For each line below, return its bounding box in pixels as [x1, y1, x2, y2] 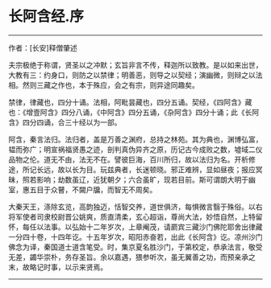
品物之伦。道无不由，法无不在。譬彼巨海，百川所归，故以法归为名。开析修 [8, 154, 256, 164]
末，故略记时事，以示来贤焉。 [8, 262, 107, 272]
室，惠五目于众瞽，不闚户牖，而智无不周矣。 [8, 184, 157, 194]
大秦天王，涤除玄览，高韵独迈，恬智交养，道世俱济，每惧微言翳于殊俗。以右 [8, 202, 263, 212]
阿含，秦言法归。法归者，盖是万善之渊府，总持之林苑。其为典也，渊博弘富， [8, 134, 263, 144]
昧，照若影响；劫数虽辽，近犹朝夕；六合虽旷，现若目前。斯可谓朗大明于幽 [8, 175, 256, 184]
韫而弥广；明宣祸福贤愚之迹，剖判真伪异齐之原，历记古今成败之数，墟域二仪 [8, 144, 263, 154]
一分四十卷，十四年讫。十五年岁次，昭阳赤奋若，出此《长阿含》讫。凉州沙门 [8, 232, 263, 241]
